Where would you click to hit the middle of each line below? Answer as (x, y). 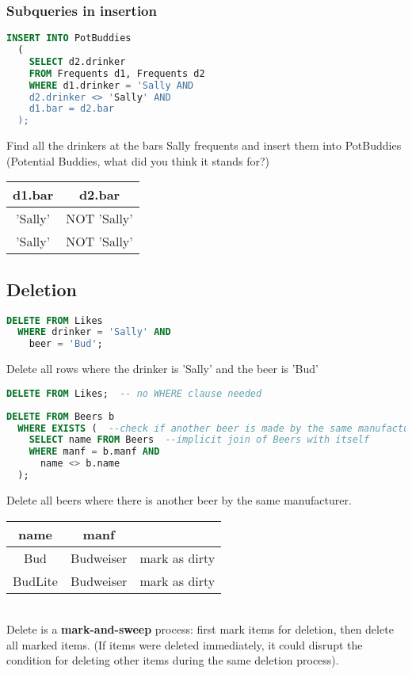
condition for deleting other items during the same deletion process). (173, 660)
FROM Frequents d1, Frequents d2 (117, 73)
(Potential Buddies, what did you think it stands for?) (138, 160)
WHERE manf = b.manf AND (94, 452)
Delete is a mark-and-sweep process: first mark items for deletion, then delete (200, 629)
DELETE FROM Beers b (61, 416)
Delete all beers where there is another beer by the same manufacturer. (179, 499)
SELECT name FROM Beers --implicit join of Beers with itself (199, 440)
